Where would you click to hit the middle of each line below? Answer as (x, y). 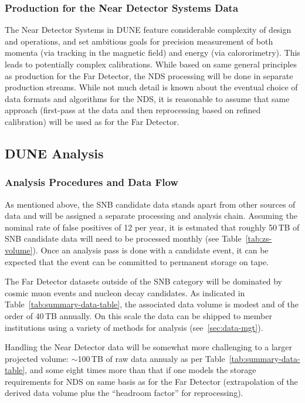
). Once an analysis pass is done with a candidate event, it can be (150, 250)
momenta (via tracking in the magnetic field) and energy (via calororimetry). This (152, 53)
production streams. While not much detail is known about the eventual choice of (151, 87)
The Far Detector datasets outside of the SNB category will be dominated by (144, 281)
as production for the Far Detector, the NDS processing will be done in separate (149, 75)
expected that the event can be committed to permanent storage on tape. (137, 261)
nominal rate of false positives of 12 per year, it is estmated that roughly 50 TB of (152, 227)
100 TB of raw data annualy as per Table (151, 358)
